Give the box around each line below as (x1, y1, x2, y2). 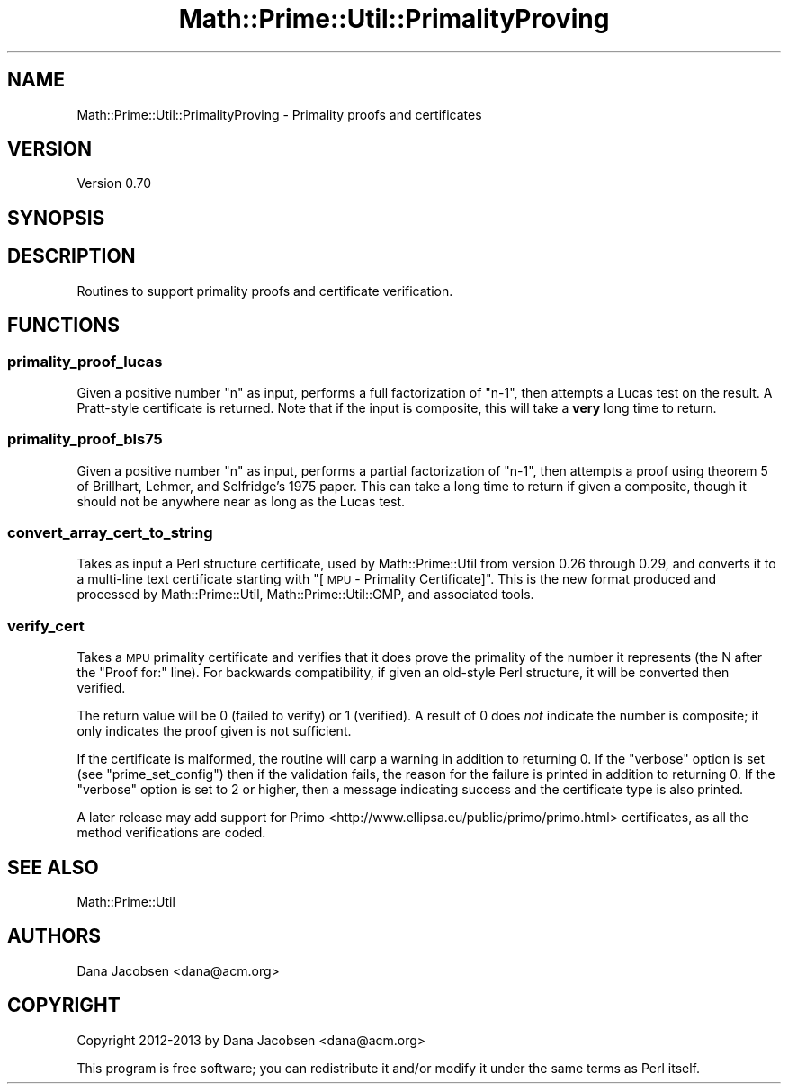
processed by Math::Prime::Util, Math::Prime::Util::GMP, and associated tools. (76, 586, 534, 603)
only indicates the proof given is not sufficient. (76, 723, 352, 739)
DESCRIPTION (7, 245, 136, 268)
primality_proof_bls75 (7, 430, 163, 449)
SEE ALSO (7, 855, 99, 879)
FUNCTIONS (7, 314, 121, 337)
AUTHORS (7, 925, 102, 948)
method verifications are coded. (76, 825, 266, 841)
